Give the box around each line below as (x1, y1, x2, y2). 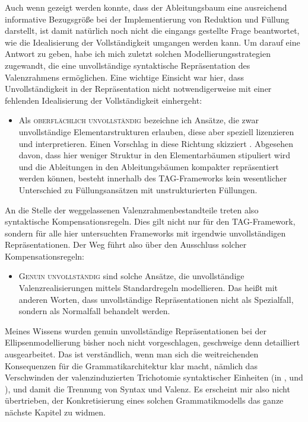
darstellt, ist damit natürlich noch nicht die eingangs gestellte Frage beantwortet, (5, 24, 300, 37)
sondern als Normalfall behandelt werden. (18, 305, 170, 317)
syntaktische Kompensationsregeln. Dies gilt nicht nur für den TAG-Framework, (5, 215, 296, 228)
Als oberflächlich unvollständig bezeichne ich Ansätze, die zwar (18, 114, 259, 126)
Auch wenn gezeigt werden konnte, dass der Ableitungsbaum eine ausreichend (5, 1, 287, 13)
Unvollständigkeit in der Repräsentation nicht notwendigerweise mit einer (5, 82, 272, 95)
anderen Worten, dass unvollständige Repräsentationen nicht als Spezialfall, (18, 293, 294, 305)
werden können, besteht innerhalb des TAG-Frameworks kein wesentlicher (18, 172, 287, 184)
